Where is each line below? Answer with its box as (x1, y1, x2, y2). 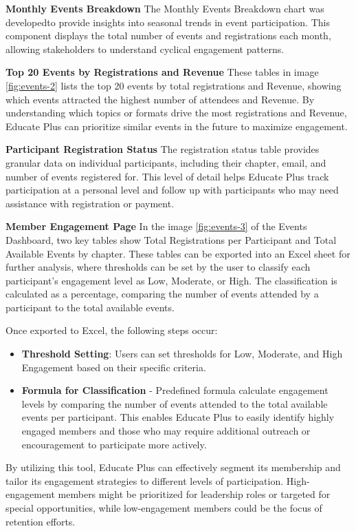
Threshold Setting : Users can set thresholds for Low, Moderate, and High (21, 346, 343, 361)
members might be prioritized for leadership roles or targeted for (58, 487, 331, 501)
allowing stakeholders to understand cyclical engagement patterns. (5, 41, 285, 56)
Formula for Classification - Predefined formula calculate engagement (21, 383, 329, 397)
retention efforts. (5, 514, 76, 528)
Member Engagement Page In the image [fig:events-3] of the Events (5, 219, 307, 233)
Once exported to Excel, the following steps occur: (5, 323, 218, 337)
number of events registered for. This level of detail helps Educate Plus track (5, 169, 329, 183)
